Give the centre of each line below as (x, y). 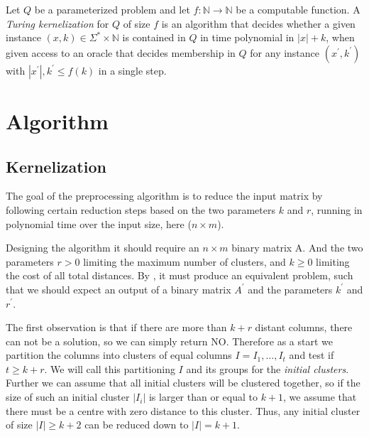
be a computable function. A (298, 9)
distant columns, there (304, 327)
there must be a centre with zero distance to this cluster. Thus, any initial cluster (183, 410)
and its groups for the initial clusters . (268, 368)
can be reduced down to (137, 425)
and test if (312, 355)
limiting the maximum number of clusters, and (184, 261)
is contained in (154, 37)
